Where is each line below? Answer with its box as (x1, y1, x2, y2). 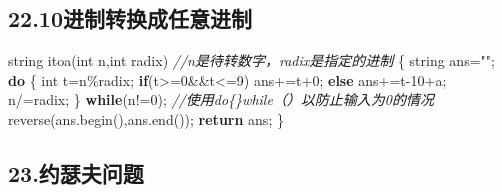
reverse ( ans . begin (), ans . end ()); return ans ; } (8, 108, 284, 129)
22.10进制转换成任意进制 (8, 3, 252, 34)
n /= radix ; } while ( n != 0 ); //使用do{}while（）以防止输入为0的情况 (8, 89, 435, 110)
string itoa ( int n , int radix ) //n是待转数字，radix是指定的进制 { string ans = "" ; (8, 50, 495, 71)
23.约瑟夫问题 (8, 157, 144, 188)
